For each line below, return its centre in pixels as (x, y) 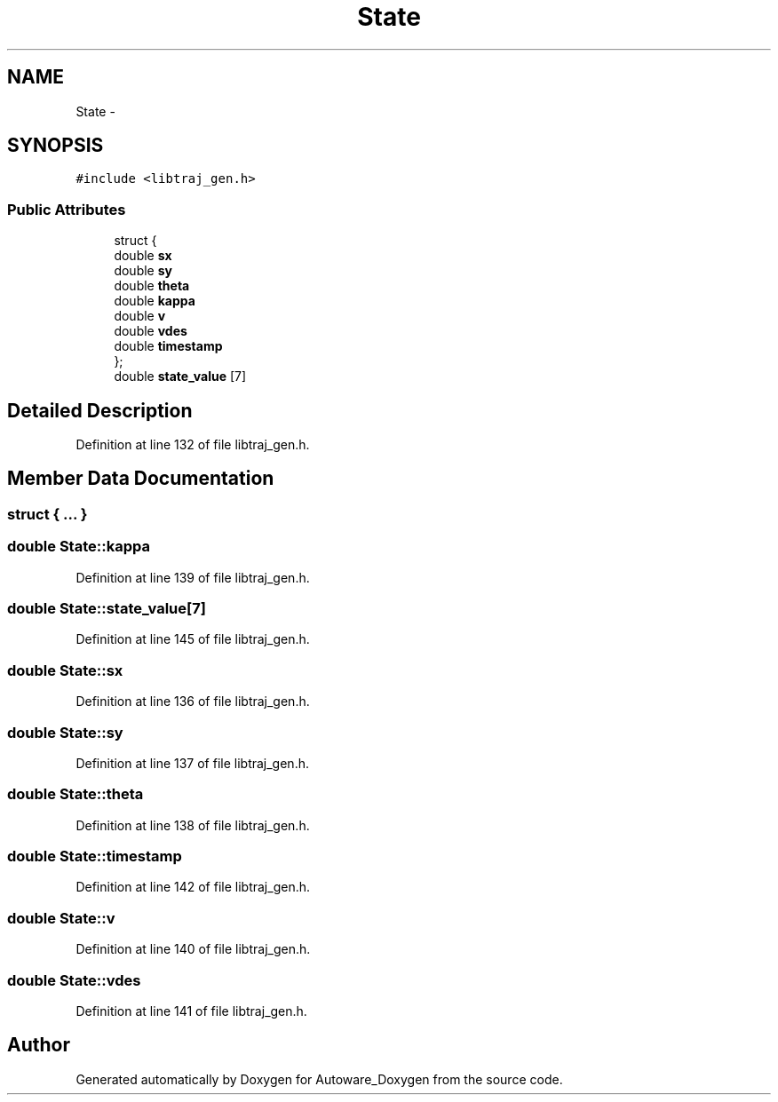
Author (39, 1045)
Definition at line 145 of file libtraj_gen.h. (193, 639)
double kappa (155, 301)
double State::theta (75, 794)
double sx (143, 256)
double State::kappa (79, 547)
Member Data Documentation (141, 479)
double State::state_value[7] (107, 608)
